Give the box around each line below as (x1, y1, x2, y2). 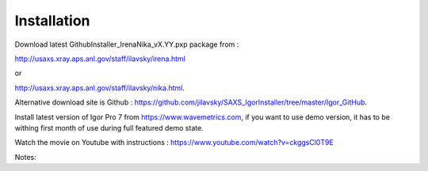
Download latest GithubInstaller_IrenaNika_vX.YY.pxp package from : (14, 40, 239, 49)
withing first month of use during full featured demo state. (14, 123, 204, 132)
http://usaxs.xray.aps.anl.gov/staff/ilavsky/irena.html (14, 54, 185, 63)
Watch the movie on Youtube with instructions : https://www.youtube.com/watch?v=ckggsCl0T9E (14, 138, 334, 147)
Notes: (14, 152, 36, 161)
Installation (14, 12, 90, 29)
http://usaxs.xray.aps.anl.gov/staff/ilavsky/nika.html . (14, 83, 185, 93)
